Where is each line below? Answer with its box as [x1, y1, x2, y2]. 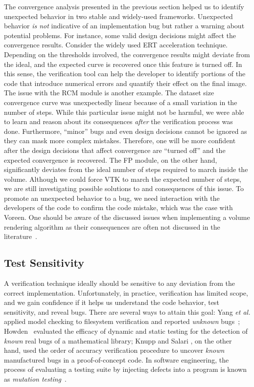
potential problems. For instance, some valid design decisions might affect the [4, 30, 236, 40]
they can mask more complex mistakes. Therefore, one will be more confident [4, 135, 236, 146]
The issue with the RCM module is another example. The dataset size [4, 87, 214, 98]
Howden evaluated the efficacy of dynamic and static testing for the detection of [4, 326, 248, 336]
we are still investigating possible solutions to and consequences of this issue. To [4, 183, 244, 193]
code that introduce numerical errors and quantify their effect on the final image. [4, 78, 247, 88]
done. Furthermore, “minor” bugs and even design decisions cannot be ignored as [4, 126, 247, 136]
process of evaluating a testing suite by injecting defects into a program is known [4, 364, 247, 374]
